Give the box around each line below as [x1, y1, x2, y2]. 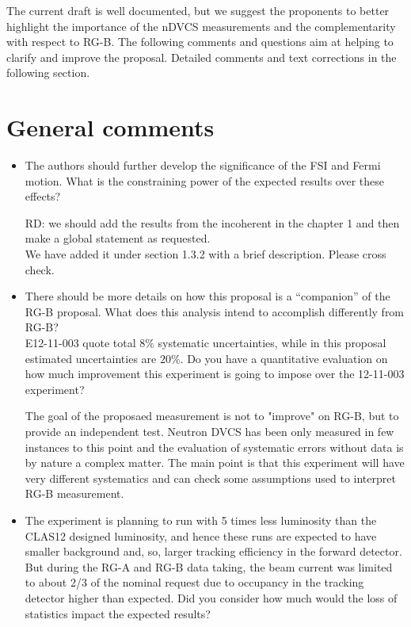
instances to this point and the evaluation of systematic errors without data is [25, 438, 404, 455]
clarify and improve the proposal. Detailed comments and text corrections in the [6, 48, 397, 65]
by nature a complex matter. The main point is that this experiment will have [25, 454, 405, 471]
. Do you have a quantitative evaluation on [180, 350, 388, 366]
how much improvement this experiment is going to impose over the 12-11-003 [25, 365, 405, 382]
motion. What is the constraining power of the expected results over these [25, 172, 384, 189]
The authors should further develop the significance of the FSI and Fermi [25, 157, 381, 174]
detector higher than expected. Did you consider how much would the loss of [25, 589, 398, 606]
